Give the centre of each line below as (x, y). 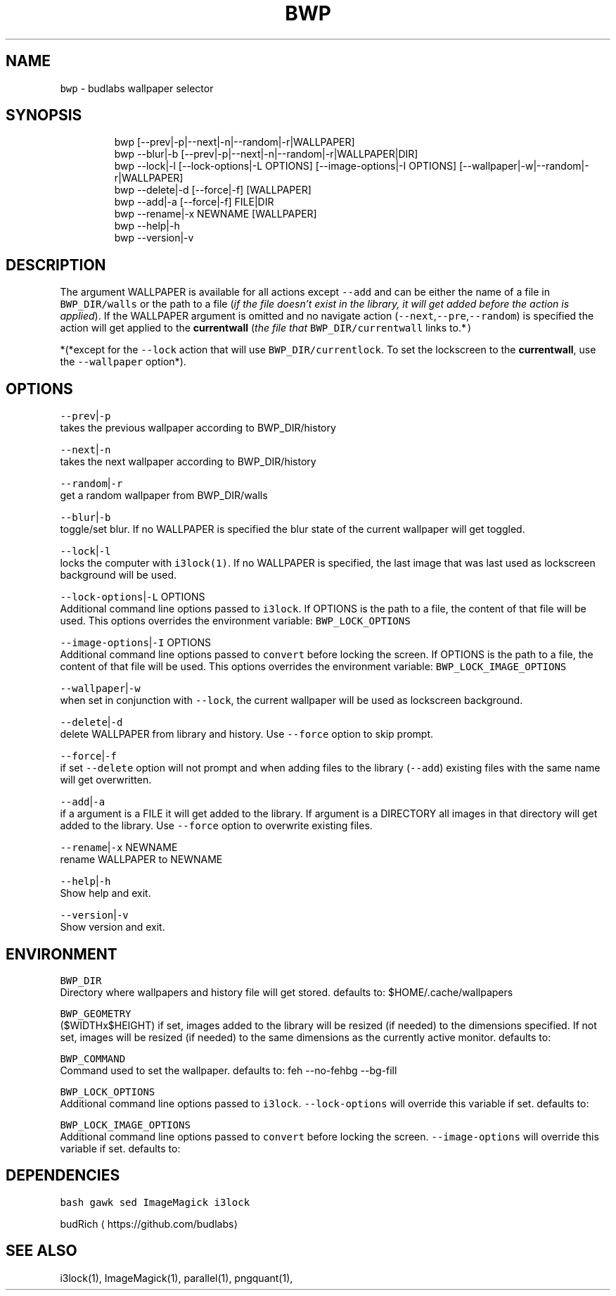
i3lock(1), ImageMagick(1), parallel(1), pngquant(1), (177, 1278)
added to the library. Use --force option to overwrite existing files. (216, 826)
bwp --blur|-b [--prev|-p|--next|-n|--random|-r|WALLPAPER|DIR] (266, 154)
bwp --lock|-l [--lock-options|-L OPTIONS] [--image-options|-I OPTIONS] (285, 166)
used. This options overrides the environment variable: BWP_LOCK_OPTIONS (235, 621)
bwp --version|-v (154, 238)
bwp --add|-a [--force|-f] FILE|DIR (194, 202)
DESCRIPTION (56, 265)
